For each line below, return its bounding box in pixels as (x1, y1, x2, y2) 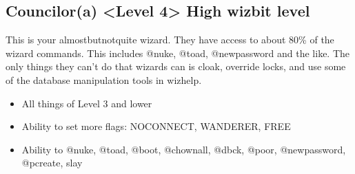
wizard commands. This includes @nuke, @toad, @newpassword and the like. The (6, 45, 350, 60)
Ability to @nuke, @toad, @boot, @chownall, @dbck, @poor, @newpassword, (21, 142, 346, 156)
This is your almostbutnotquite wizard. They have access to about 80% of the (6, 32, 334, 47)
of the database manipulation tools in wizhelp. (6, 72, 202, 87)
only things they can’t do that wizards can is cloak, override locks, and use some (6, 59, 346, 74)
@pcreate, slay (21, 155, 83, 170)
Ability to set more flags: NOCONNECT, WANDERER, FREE (21, 119, 291, 133)
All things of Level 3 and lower (21, 96, 152, 110)
